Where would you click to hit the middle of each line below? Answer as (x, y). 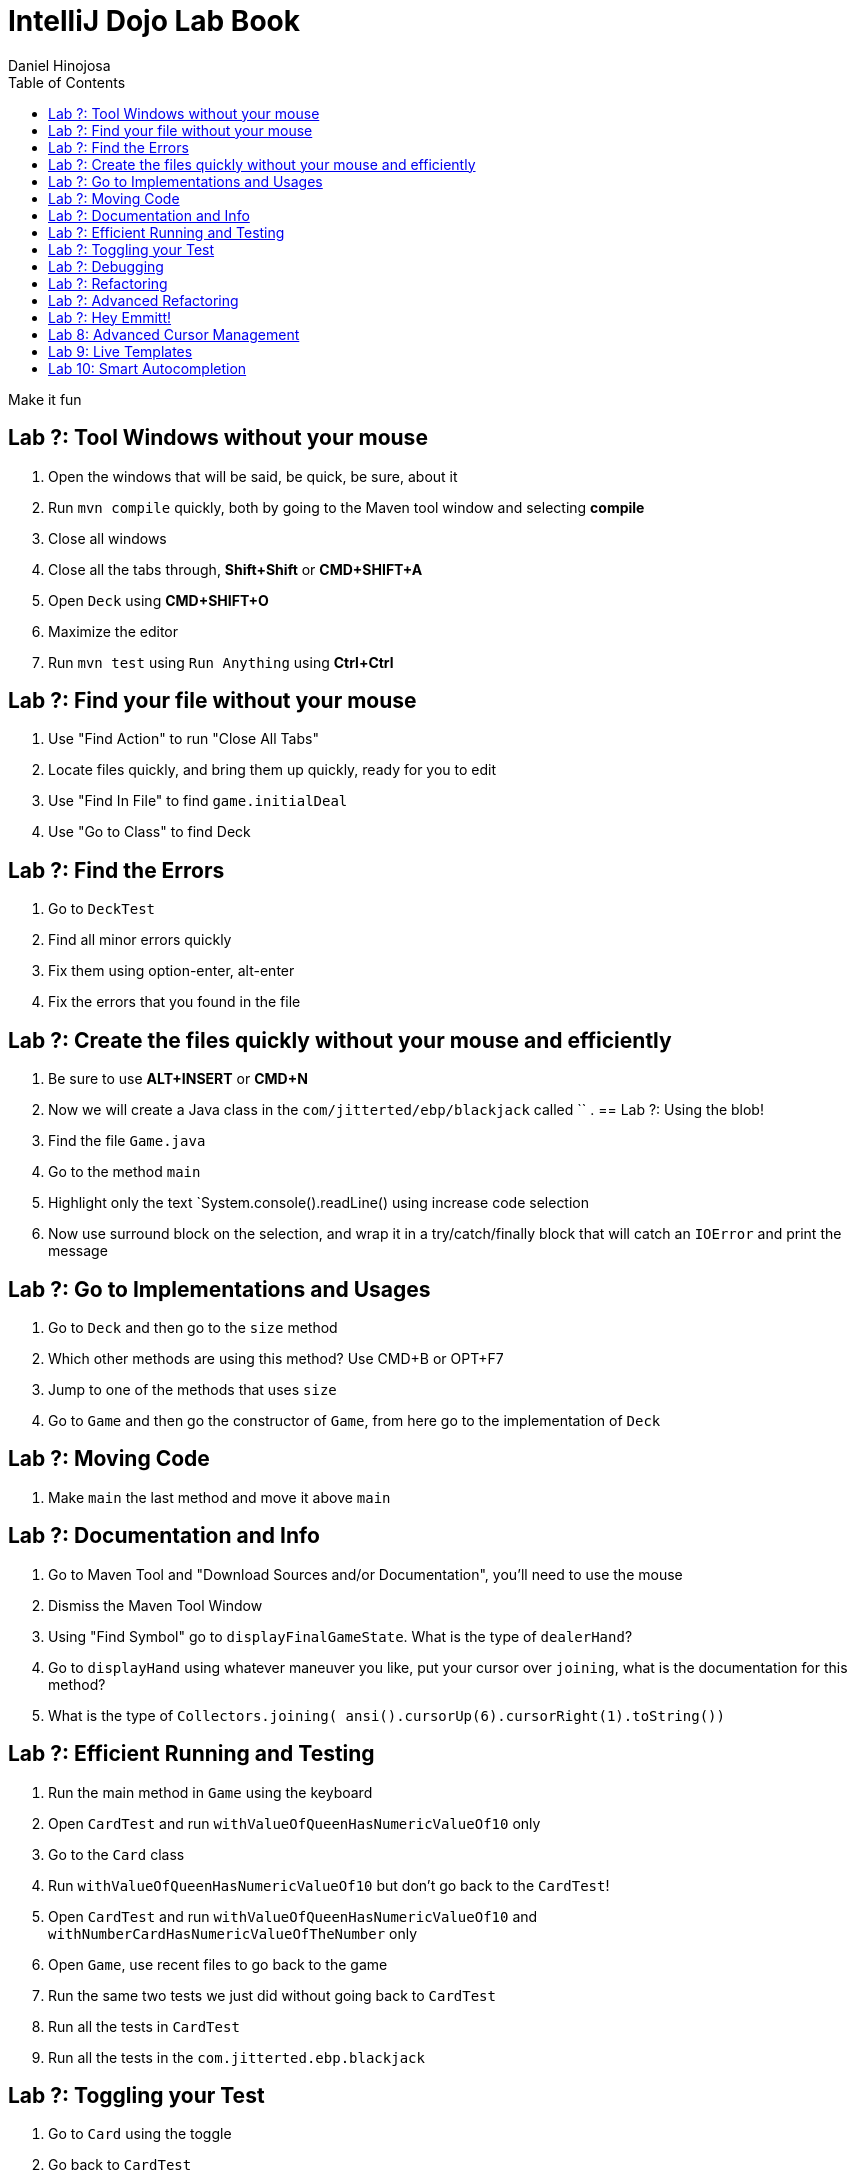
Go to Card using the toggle (140, 2134)
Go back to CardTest (120, 2165)
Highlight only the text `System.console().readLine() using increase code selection (319, 1203)
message (78, 1251)
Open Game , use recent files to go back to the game (218, 1964)
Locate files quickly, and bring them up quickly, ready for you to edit (272, 770)
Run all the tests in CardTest (144, 2026)
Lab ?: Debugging (106, 266)
